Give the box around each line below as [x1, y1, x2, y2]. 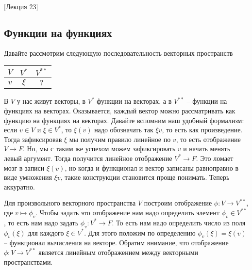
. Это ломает [196, 153, 234, 163]
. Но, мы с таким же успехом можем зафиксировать [22, 143, 176, 154]
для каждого [28, 227, 64, 238]
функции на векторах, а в [97, 96, 172, 106]
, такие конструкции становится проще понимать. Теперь [60, 172, 230, 182]
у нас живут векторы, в [17, 96, 86, 106]
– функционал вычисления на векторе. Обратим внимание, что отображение [4, 238, 229, 248]
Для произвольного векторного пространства [4, 198, 136, 208]
